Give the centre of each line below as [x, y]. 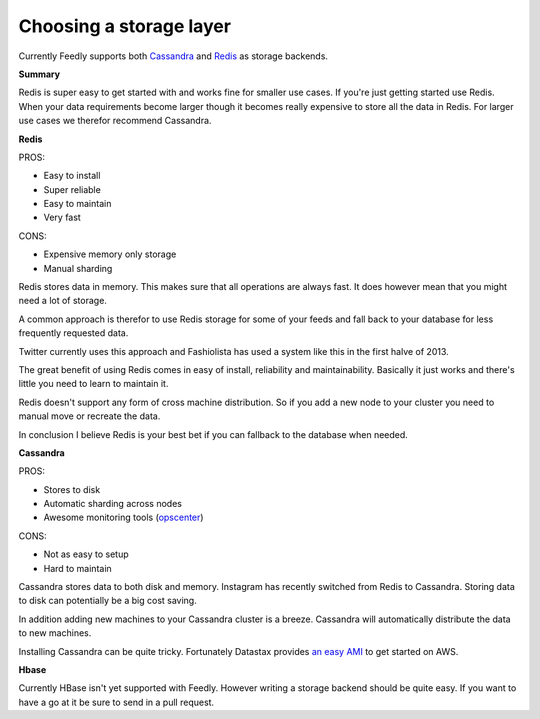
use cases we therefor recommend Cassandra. [115, 121]
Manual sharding [78, 268]
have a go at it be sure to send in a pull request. [116, 702]
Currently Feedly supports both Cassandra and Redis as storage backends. [173, 56]
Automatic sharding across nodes [112, 504]
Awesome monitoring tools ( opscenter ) [123, 517]
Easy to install [72, 176]
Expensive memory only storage [110, 254]
